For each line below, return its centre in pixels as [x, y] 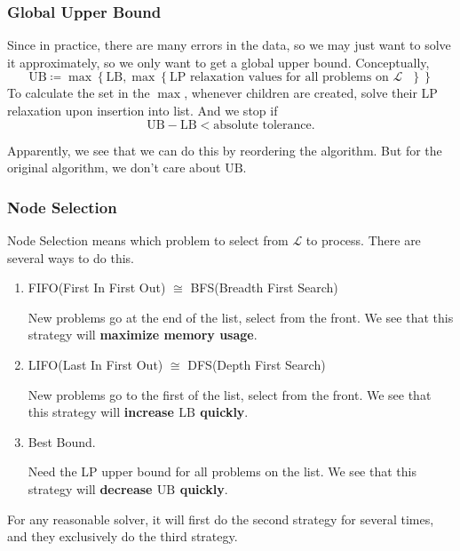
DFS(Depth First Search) [257, 364]
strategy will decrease [90, 488]
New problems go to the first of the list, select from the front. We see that [230, 394]
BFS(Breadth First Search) [264, 287]
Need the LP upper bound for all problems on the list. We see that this [222, 471]
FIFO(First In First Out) [97, 287]
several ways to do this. [71, 257]
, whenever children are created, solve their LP [311, 93]
